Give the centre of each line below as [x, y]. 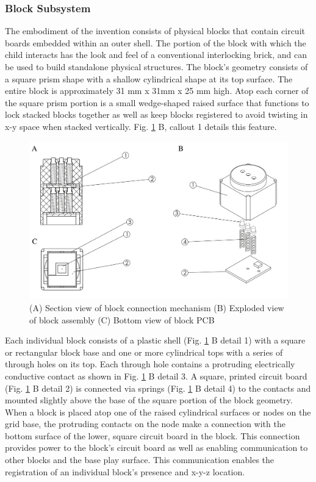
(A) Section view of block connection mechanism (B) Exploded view [157, 307]
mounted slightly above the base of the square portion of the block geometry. [149, 400]
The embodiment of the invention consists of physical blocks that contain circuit [155, 31]
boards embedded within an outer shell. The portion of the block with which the [156, 42]
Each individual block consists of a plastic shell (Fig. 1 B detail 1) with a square [155, 340]
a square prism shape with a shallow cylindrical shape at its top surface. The [149, 78]
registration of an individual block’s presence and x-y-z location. [125, 471]
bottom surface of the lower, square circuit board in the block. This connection [153, 435]
